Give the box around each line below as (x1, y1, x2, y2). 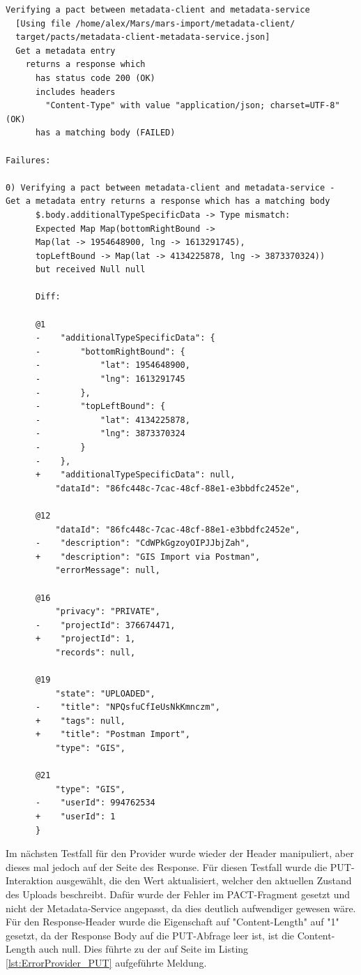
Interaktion (6, 873, 54, 888)
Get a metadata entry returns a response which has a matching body (6, 196, 330, 207)
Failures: (6, 155, 51, 165)
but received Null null (35, 265, 146, 275)
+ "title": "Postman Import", (35, 729, 190, 740)
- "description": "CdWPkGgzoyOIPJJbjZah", (35, 538, 250, 549)
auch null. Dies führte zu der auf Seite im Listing (38, 941, 249, 956)
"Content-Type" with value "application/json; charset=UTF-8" (45, 101, 340, 111)
